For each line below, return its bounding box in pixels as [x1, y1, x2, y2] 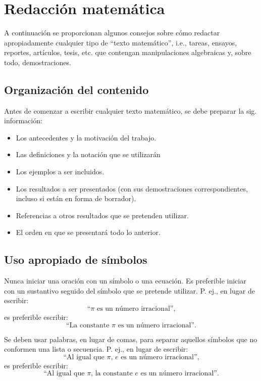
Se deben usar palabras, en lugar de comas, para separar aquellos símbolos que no [4, 334, 257, 344]
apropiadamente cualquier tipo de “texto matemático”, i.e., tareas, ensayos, [4, 37, 237, 47]
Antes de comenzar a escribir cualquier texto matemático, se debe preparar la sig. [4, 105, 257, 116]
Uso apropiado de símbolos [4, 252, 147, 267]
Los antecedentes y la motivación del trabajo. [16, 132, 156, 142]
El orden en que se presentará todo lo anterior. [16, 227, 161, 237]
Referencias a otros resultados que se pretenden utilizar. [16, 210, 189, 220]
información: [4, 115, 42, 126]
